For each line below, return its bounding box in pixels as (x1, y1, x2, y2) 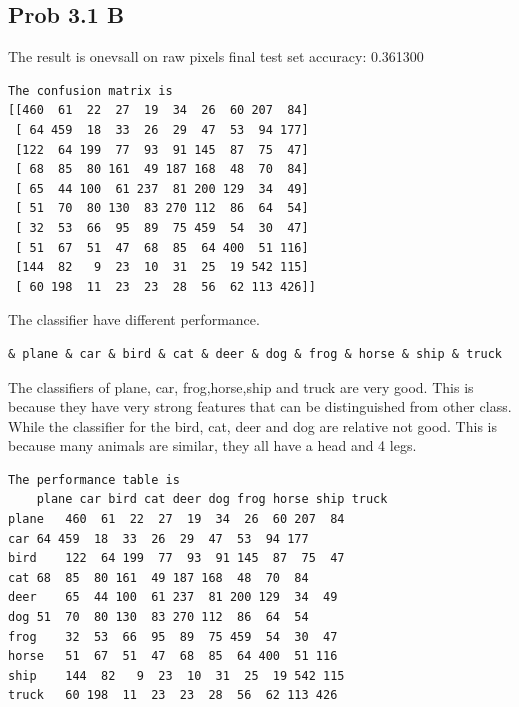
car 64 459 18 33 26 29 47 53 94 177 (8, 531, 309, 546)
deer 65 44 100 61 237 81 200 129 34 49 (8, 590, 338, 605)
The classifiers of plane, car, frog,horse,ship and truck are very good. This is (8, 376, 474, 397)
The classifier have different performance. (8, 309, 260, 330)
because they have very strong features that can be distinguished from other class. (8, 396, 512, 417)
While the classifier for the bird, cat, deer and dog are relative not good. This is (8, 415, 497, 436)
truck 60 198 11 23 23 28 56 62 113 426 (8, 688, 338, 703)
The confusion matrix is (8, 83, 173, 98)
